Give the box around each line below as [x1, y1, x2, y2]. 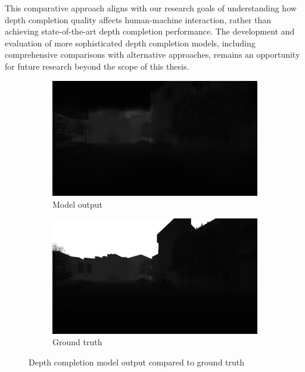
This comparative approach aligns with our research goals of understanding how [5, 2, 297, 14]
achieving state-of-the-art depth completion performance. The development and [5, 25, 295, 37]
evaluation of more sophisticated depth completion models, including [5, 36, 256, 49]
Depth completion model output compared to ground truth [29, 355, 245, 368]
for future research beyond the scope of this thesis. [5, 60, 189, 72]
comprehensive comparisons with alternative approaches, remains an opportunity [5, 48, 300, 61]
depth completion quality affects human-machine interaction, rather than [5, 13, 272, 26]
